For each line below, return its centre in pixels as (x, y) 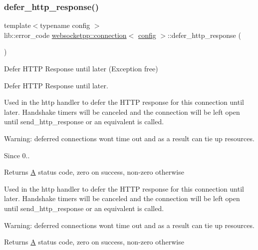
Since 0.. (17, 155)
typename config (65, 25)
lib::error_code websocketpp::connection (65, 35)
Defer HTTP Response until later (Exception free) (81, 68)
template (17, 25)
